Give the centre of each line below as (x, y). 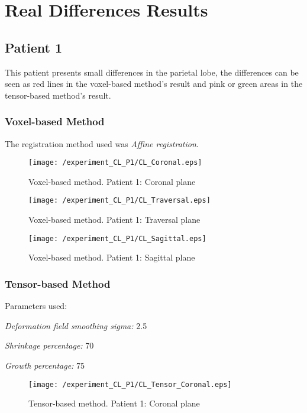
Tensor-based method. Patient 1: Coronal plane (114, 403)
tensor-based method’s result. (58, 95)
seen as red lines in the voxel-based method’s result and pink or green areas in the (154, 84)
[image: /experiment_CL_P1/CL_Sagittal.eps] (117, 238)
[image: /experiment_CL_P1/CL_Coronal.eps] (115, 163)
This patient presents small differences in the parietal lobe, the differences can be (152, 72)
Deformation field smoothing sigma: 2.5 (76, 325)
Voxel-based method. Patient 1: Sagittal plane (112, 257)
